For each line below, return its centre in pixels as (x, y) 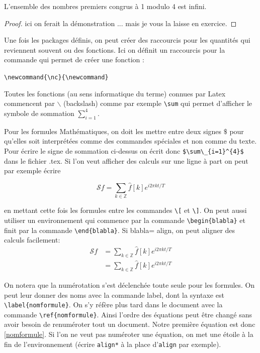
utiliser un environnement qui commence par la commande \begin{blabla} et (125, 220)
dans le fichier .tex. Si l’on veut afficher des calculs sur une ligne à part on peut (126, 160)
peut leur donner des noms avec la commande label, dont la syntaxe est (114, 295)
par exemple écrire (32, 170)
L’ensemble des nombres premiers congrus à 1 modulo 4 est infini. (105, 6)
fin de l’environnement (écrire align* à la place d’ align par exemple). (113, 344)
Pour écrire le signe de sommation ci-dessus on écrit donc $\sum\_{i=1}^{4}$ (124, 150)
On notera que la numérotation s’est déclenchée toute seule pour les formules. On (129, 284)
